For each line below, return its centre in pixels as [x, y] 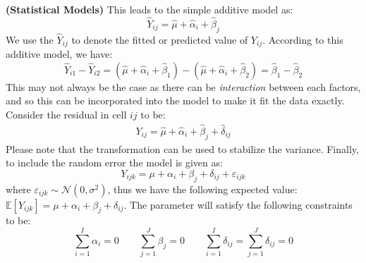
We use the [30, 39]
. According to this [303, 39]
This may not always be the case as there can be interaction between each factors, [183, 86]
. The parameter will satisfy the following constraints [238, 204]
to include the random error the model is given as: [114, 163]
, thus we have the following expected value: [202, 189]
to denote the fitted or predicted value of [160, 39]
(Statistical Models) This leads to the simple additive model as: [150, 9]
